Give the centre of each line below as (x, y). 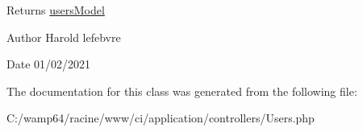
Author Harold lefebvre (64, 37)
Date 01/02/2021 (49, 64)
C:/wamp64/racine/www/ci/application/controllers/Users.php (161, 118)
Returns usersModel (56, 10)
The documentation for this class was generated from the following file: (182, 91)
